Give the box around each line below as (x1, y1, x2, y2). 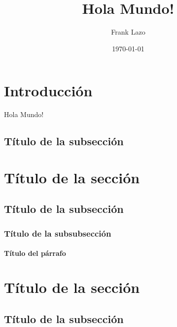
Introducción (4, 81, 93, 101)
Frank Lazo (111, 27, 145, 37)
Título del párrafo (4, 248, 66, 258)
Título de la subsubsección (4, 227, 111, 239)
